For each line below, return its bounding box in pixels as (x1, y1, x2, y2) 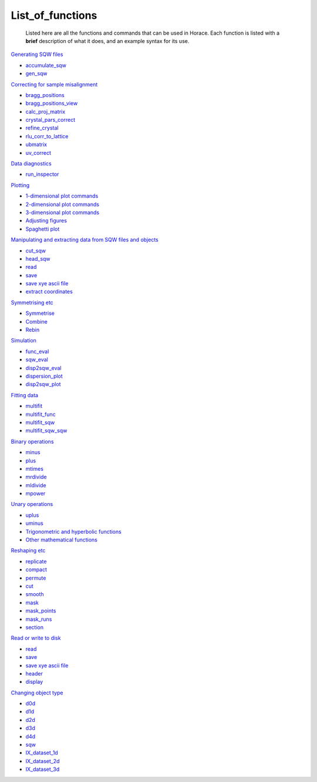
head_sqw (25, 255, 50, 262)
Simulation (11, 337, 36, 344)
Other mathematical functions (25, 536, 98, 544)
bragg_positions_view (25, 100, 78, 107)
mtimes (25, 465, 44, 472)
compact (25, 566, 47, 573)
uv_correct (25, 149, 52, 156)
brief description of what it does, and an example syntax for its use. (25, 37, 190, 44)
